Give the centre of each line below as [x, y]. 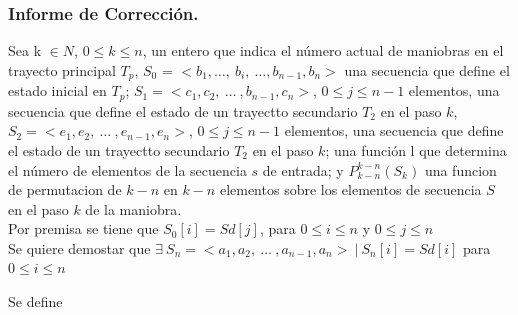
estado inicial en [57, 90]
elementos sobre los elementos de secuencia [350, 189]
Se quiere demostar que [79, 247]
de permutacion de [65, 189]
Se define [35, 301]
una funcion [460, 169]
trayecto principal [62, 69]
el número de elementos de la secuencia [127, 169]
